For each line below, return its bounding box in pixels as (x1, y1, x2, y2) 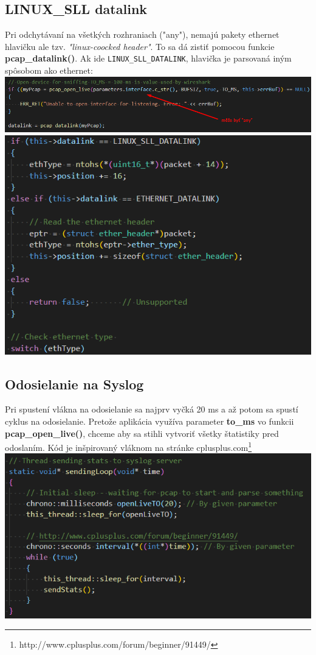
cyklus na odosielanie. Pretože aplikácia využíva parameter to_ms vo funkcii (5, 414, 294, 427)
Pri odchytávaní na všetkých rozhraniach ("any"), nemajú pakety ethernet (5, 28, 280, 41)
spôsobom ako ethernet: (5, 64, 93, 77)
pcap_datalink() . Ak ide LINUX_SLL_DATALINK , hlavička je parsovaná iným (5, 52, 292, 65)
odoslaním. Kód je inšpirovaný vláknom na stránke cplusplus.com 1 (5, 439, 252, 453)
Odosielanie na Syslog (5, 374, 144, 393)
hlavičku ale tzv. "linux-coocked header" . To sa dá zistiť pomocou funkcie (5, 40, 275, 52)
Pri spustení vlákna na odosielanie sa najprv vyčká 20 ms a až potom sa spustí (5, 403, 298, 416)
